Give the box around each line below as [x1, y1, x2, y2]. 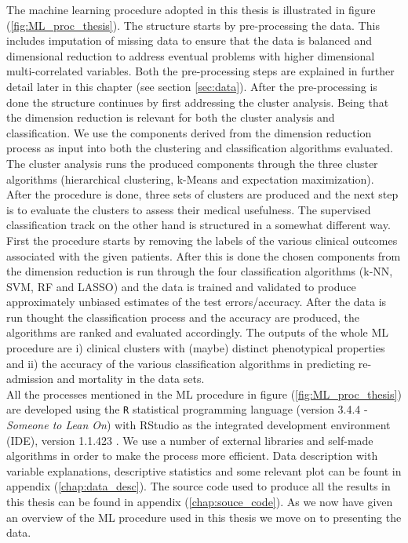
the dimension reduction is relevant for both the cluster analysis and [6, 109, 335, 126]
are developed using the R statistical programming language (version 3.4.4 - [6, 401, 368, 417]
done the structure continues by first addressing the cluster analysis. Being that [6, 93, 389, 110]
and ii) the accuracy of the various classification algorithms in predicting [6, 355, 355, 371]
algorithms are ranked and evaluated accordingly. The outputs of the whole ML [6, 324, 389, 341]
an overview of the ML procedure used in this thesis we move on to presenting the [6, 508, 402, 525]
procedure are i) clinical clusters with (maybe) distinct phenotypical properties [6, 340, 385, 356]
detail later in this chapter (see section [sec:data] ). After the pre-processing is [6, 78, 377, 94]
